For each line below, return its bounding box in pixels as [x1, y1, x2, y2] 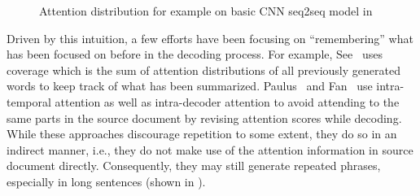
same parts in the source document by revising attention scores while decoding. [7, 109, 402, 126]
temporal [7, 93, 51, 110]
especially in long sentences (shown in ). [7, 172, 206, 189]
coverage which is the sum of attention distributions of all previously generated [7, 61, 400, 78]
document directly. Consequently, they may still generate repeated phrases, [7, 157, 381, 174]
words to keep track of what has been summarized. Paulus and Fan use [7, 77, 373, 94]
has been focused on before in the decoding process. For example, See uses [7, 46, 383, 63]
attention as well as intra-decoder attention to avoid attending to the [55, 93, 400, 110]
